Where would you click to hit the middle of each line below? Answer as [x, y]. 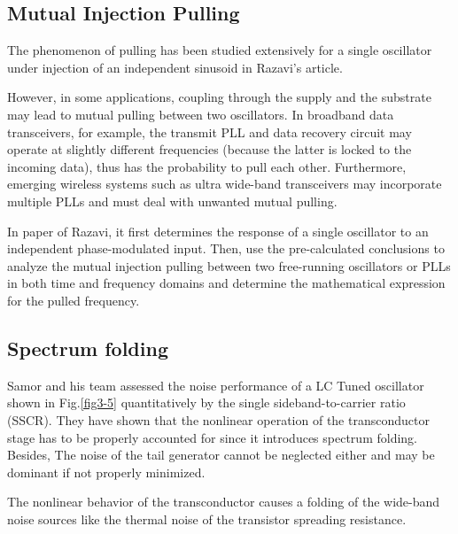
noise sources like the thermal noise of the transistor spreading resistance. [207, 519]
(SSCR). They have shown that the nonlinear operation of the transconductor [218, 419]
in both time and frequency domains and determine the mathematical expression [226, 283]
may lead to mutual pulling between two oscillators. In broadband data [201, 114]
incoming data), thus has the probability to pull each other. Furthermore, [207, 166]
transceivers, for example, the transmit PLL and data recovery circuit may [210, 132]
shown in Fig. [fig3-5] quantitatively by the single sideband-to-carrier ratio [206, 402]
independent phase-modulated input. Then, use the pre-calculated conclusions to [226, 248]
